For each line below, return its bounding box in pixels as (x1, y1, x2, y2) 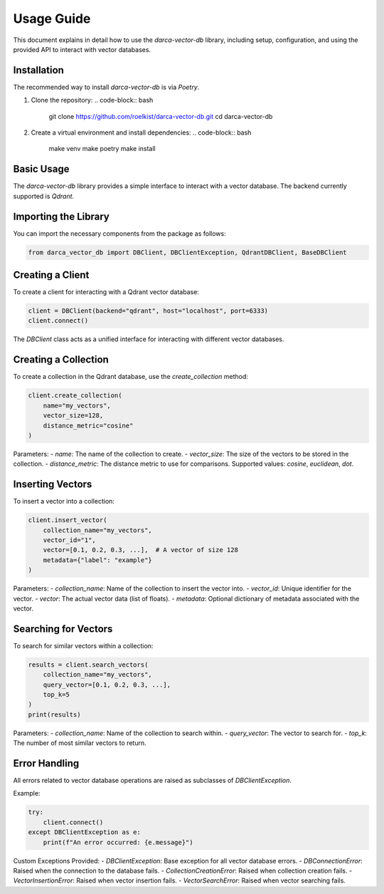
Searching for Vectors (13, 623, 113, 635)
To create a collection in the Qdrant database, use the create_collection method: (13, 373, 249, 381)
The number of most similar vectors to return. (13, 739, 146, 747)
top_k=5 (43, 690, 70, 698)
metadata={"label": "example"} (43, 556, 152, 564)
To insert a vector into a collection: (13, 497, 115, 506)
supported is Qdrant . (13, 192, 75, 200)
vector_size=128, (43, 412, 104, 420)
